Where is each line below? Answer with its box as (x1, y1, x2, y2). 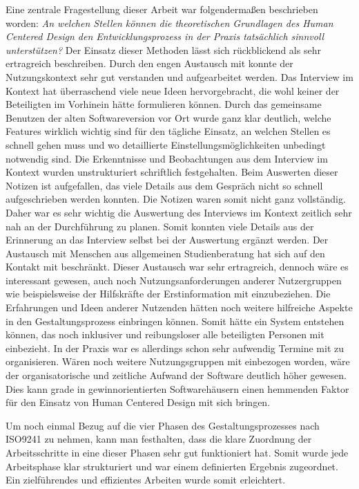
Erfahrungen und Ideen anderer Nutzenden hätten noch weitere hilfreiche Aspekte (6, 300, 353, 315)
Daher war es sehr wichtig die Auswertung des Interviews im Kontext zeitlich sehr (6, 205, 352, 219)
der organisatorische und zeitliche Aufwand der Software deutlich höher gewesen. (6, 368, 347, 382)
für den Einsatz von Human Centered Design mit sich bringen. (6, 395, 271, 409)
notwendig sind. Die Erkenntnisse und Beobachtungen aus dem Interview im (6, 151, 328, 165)
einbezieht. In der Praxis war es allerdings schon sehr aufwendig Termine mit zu (6, 340, 345, 355)
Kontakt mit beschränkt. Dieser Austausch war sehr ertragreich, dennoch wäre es (6, 259, 349, 274)
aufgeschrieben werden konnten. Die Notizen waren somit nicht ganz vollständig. (6, 192, 346, 206)
